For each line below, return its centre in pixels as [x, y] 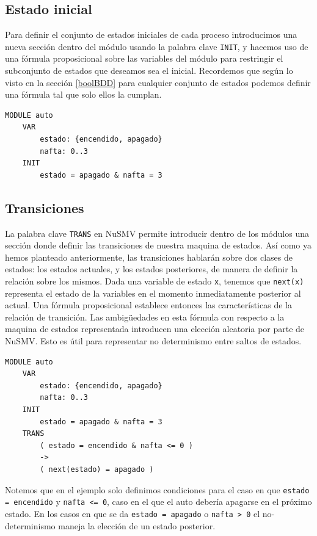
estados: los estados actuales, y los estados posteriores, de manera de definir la [151, 269]
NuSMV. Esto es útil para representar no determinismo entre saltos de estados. [153, 341]
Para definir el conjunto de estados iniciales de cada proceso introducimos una [151, 34]
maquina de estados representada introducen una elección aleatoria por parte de [155, 329]
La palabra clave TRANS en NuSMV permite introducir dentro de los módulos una [157, 233]
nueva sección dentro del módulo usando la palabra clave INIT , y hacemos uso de [157, 46]
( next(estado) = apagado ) [97, 469]
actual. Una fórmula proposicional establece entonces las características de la [148, 305]
